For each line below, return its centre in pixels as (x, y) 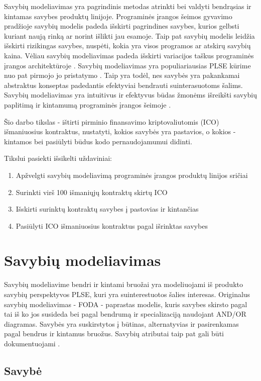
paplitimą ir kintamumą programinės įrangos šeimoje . (88, 104)
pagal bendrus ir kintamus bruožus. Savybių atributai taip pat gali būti (114, 334)
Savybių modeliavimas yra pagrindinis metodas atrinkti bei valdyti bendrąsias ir (128, 6)
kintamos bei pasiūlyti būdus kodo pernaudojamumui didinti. (98, 141)
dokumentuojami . (32, 343)
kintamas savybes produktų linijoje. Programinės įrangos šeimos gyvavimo (118, 16)
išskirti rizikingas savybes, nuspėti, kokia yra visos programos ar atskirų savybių (127, 45)
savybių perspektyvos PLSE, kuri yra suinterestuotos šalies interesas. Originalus (127, 294)
